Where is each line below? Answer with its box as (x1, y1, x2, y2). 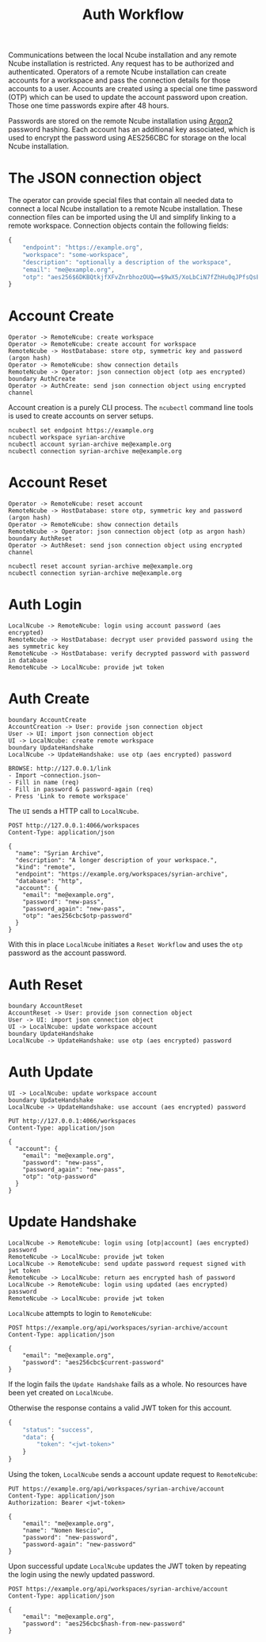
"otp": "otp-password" (22, 1172, 97, 1180)
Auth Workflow (82, 6, 184, 24)
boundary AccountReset (8, 1002, 83, 1010)
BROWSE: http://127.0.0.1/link (8, 765, 112, 773)
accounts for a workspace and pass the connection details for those (8, 75, 231, 85)
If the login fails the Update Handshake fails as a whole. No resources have (8, 1379, 248, 1389)
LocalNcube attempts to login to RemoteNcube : (8, 1308, 152, 1318)
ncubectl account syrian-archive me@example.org (8, 440, 172, 449)
